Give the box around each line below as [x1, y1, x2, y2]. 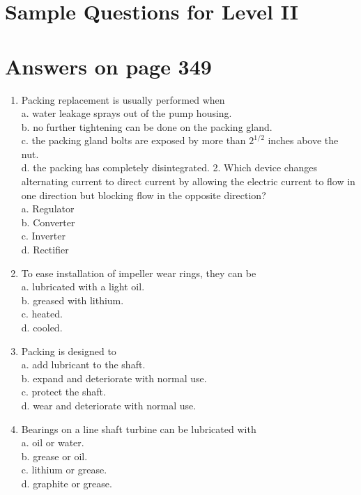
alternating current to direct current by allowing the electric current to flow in [21, 174, 355, 189]
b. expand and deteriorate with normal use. [21, 370, 207, 385]
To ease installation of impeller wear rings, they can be [21, 265, 256, 280]
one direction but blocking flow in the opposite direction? [21, 187, 266, 202]
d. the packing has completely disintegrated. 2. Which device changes [21, 160, 317, 175]
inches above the [268, 133, 339, 148]
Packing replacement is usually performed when [21, 92, 225, 107]
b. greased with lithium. [21, 292, 124, 307]
